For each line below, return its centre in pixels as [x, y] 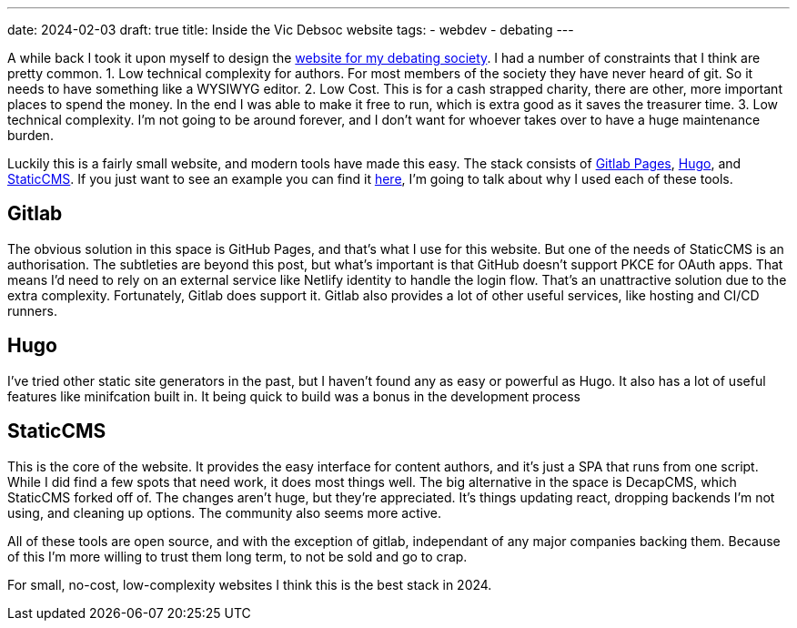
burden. [30, 135]
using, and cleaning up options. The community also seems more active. [224, 512]
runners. [32, 310]
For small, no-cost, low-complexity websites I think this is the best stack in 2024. [250, 584]
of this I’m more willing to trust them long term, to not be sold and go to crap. [237, 556]
